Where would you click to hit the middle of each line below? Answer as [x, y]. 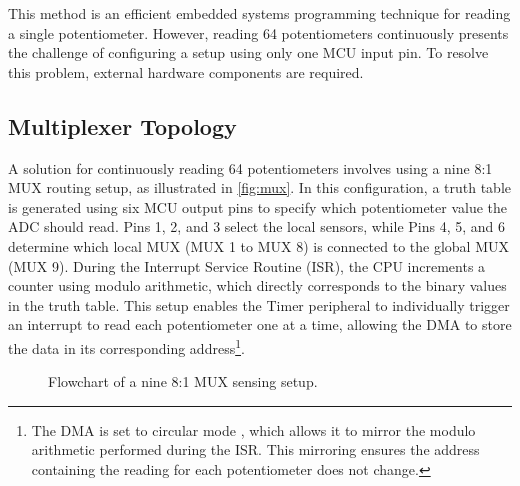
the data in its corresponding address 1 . [126, 346]
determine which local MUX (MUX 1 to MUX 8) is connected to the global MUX [258, 245]
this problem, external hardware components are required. [186, 71]
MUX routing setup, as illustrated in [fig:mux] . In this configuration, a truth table [259, 187]
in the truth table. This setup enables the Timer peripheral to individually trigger [259, 304]
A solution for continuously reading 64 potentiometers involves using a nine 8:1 [250, 167]
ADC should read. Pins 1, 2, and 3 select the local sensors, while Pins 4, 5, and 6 [257, 226]
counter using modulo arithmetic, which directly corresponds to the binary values [257, 285]
